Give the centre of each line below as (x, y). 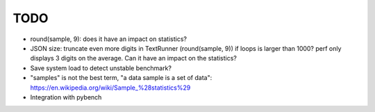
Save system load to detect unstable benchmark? (101, 68)
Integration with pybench (66, 97)
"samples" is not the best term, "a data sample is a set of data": (121, 78)
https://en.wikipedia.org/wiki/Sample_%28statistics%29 (110, 88)
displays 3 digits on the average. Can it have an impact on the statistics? (134, 58)
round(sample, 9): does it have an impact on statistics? (109, 39)
